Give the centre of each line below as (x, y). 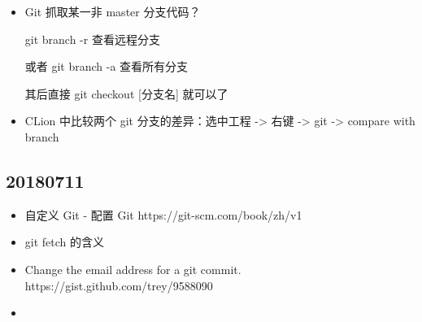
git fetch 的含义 (65, 242)
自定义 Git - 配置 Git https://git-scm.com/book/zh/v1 (163, 214)
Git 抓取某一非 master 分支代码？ (113, 11)
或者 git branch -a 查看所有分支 (107, 66)
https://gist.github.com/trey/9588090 (119, 285)
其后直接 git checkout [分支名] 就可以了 (126, 93)
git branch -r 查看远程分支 (92, 39)
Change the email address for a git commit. (133, 269)
